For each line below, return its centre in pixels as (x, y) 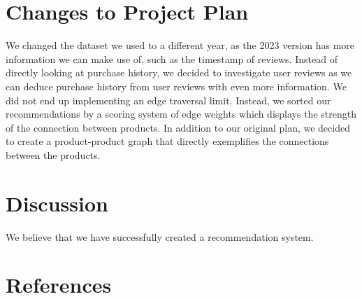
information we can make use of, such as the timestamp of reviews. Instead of (172, 58)
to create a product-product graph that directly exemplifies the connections (167, 141)
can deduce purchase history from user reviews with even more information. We (176, 86)
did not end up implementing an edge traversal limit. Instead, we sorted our (168, 100)
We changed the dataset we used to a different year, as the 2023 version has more (180, 45)
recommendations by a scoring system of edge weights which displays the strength (181, 114)
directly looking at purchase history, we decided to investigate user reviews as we (179, 72)
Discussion (57, 203)
